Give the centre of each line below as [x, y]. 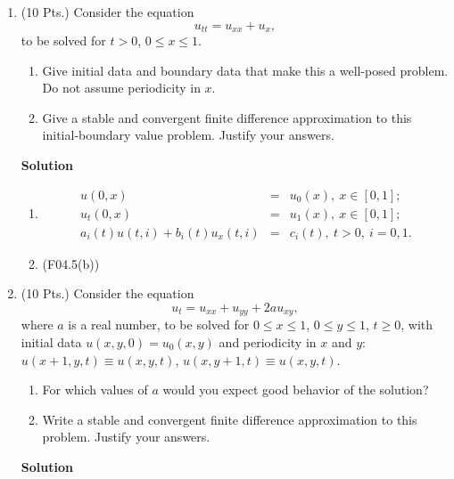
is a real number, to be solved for [159, 325]
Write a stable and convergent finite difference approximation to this [230, 419]
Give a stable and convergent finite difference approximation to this [227, 117]
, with [417, 325]
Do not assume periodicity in [121, 88]
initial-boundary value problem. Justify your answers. [188, 135]
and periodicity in [268, 341]
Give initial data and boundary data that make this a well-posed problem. [245, 70]
